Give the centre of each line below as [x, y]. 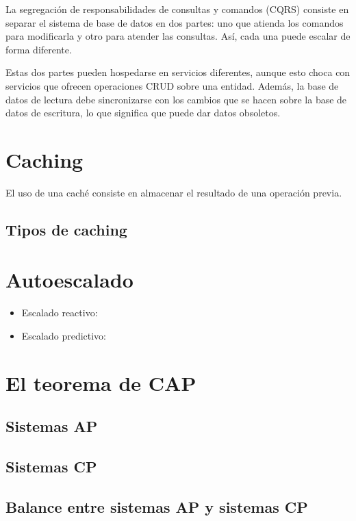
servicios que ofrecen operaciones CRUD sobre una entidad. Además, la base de [172, 85]
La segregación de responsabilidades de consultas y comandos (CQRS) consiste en [177, 9]
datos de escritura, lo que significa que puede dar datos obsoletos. [143, 113]
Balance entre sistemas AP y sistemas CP [157, 506]
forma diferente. [39, 49]
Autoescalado [69, 280]
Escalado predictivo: [64, 335]
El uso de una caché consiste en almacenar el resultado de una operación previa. [174, 192]
